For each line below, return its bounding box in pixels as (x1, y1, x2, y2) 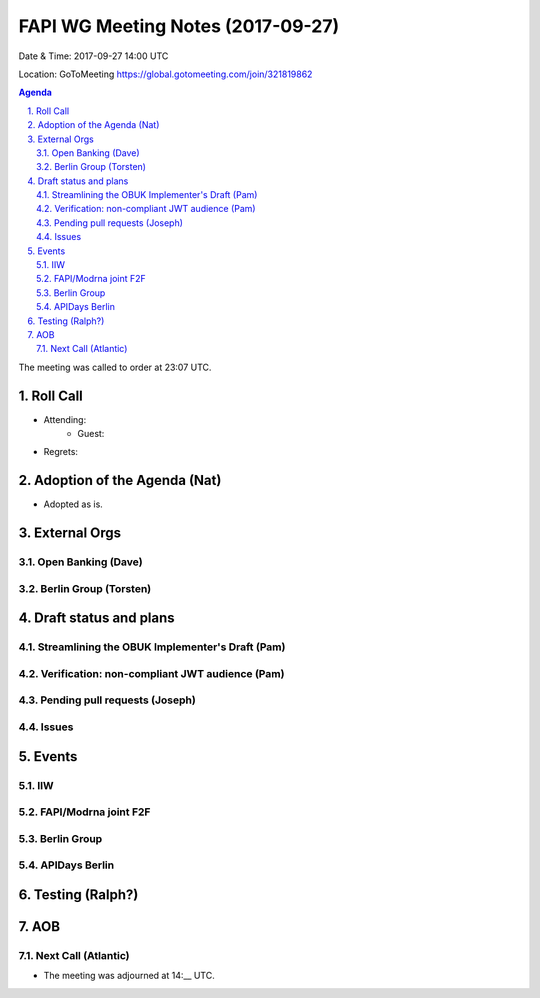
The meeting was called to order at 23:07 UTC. (18, 361, 212, 373)
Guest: (77, 428, 105, 440)
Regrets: (43, 446, 79, 458)
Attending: (43, 413, 87, 425)
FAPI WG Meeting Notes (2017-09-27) (18, 15, 340, 37)
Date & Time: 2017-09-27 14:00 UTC (18, 50, 169, 62)
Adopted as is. (43, 498, 104, 510)
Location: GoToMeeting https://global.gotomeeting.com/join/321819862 (18, 68, 313, 80)
